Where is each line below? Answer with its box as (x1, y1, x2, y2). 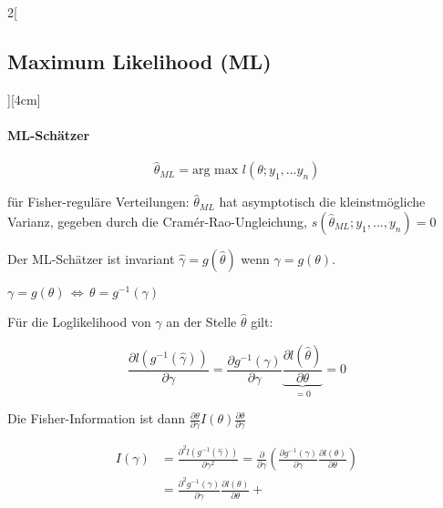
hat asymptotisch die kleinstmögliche (219, 192, 426, 211)
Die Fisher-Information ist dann (7, 409, 186, 428)
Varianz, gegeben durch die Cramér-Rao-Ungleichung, (7, 212, 307, 230)
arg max (191, 164, 239, 178)
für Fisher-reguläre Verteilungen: (7, 192, 190, 211)
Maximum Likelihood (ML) (7, 46, 272, 75)
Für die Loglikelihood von (7, 312, 151, 331)
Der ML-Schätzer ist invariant (7, 249, 175, 268)
